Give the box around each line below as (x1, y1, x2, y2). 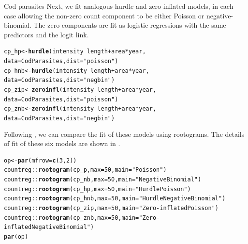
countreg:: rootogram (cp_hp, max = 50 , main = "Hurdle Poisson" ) (4, 185, 191, 193)
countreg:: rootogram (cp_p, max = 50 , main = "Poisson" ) (4, 166, 167, 174)
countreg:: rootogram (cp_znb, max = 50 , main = (4, 214, 139, 221)
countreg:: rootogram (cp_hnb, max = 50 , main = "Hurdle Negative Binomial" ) (4, 195, 226, 202)
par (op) (4, 233, 29, 241)
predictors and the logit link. (4, 29, 89, 39)
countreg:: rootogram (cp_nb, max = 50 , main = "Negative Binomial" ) (4, 176, 202, 183)
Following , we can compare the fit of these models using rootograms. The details (4, 129, 245, 139)
